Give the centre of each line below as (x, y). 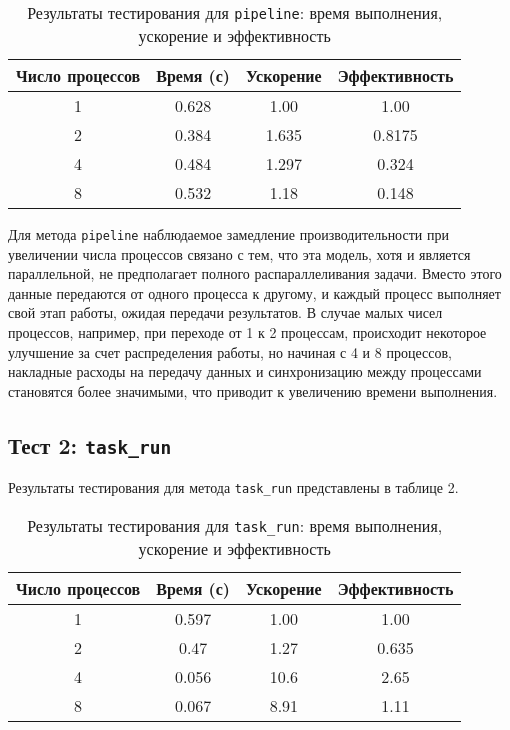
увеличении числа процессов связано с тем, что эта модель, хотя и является (239, 253)
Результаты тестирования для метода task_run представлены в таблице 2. (233, 487)
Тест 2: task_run (90, 444)
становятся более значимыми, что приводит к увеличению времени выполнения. (253, 390)
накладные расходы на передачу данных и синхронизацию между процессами (245, 371)
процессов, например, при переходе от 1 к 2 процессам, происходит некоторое (247, 332)
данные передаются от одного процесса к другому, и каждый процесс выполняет (254, 292)
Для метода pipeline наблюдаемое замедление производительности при (228, 234)
